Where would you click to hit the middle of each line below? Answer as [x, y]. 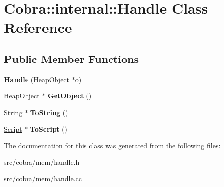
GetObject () [70, 96]
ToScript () [48, 129]
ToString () [49, 112]
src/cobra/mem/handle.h [42, 162]
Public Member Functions [71, 58]
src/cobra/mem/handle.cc [43, 178]
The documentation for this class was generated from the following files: [112, 145]
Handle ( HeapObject [37, 79]
